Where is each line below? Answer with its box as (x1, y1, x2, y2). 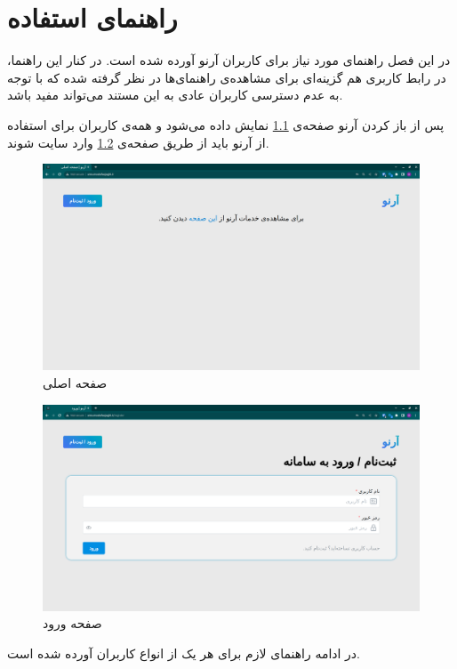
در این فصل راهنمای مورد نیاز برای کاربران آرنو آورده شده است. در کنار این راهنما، (7, 51, 451, 69)
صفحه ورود (43, 614, 102, 633)
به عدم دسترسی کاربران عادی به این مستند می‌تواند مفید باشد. (7, 85, 343, 104)
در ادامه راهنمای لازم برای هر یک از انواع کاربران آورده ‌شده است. (7, 644, 361, 663)
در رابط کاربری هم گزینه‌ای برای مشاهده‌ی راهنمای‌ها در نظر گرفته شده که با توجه (7, 68, 446, 86)
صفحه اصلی (43, 373, 108, 391)
